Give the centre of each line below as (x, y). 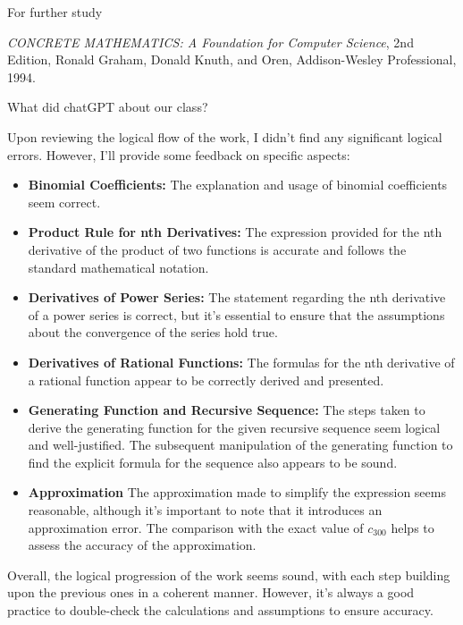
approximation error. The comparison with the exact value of (196, 527)
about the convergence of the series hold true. (153, 332)
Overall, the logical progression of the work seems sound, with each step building (229, 574)
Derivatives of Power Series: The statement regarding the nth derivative (237, 297)
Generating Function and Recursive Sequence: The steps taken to (227, 410)
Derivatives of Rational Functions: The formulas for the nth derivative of (241, 362)
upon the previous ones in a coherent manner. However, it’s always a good (211, 592)
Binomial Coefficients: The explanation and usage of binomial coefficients (238, 185)
